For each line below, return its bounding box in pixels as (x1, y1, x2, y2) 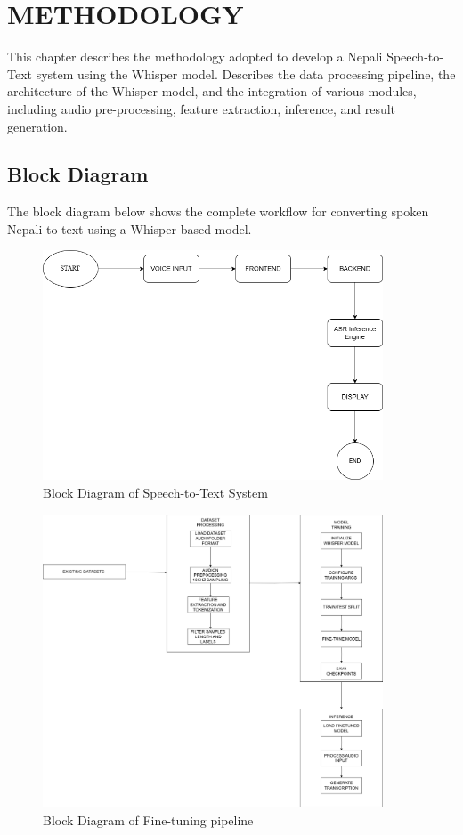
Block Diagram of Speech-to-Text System (43, 483, 268, 502)
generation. (7, 117, 68, 135)
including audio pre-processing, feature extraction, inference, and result (7, 99, 396, 118)
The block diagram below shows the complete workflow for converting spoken (7, 202, 429, 221)
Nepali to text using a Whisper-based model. (7, 219, 252, 238)
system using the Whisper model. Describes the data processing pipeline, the (36, 64, 456, 83)
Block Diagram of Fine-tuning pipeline (43, 811, 254, 830)
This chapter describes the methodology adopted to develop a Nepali (7, 47, 383, 66)
